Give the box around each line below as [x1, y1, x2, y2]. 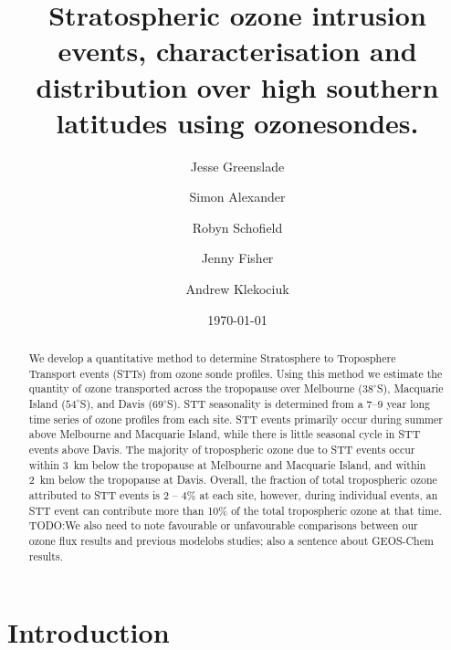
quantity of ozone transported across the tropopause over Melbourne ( [28, 381, 362, 396]
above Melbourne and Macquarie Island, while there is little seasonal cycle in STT [28, 426, 421, 442]
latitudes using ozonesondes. [56, 103, 419, 141]
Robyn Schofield [192, 217, 283, 236]
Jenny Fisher [201, 248, 274, 267]
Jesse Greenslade [190, 156, 285, 175]
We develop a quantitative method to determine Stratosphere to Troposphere [28, 351, 396, 366]
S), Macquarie [376, 381, 444, 396]
